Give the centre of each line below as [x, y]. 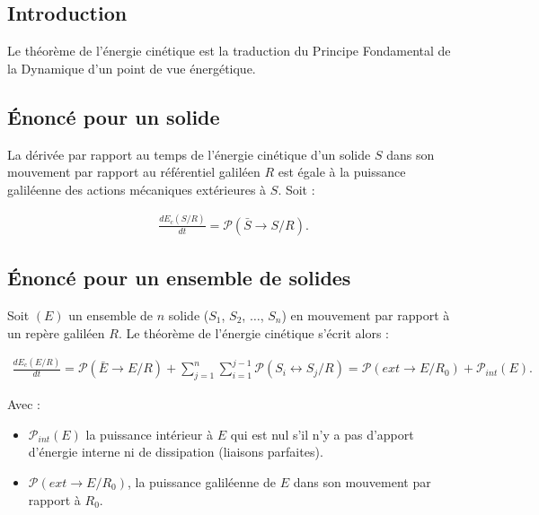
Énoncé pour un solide [114, 116]
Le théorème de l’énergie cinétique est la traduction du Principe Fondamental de [229, 51]
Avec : [24, 404]
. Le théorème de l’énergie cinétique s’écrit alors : [253, 332]
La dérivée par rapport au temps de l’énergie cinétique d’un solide [189, 154]
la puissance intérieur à [149, 434]
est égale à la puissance [342, 172]
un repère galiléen [56, 332]
